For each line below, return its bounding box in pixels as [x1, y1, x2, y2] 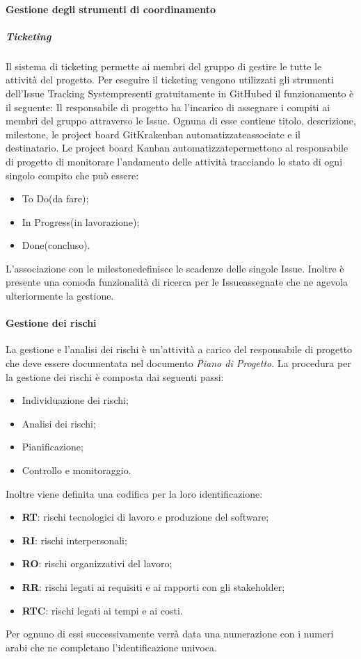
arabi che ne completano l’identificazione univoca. [6, 640, 217, 654]
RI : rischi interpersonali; [22, 532, 127, 547]
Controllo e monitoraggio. [22, 463, 131, 478]
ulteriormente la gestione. [6, 288, 114, 303]
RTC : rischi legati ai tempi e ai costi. [22, 603, 183, 617]
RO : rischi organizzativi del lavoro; [22, 556, 173, 571]
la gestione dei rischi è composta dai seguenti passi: [6, 369, 224, 384]
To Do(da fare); [22, 191, 89, 206]
